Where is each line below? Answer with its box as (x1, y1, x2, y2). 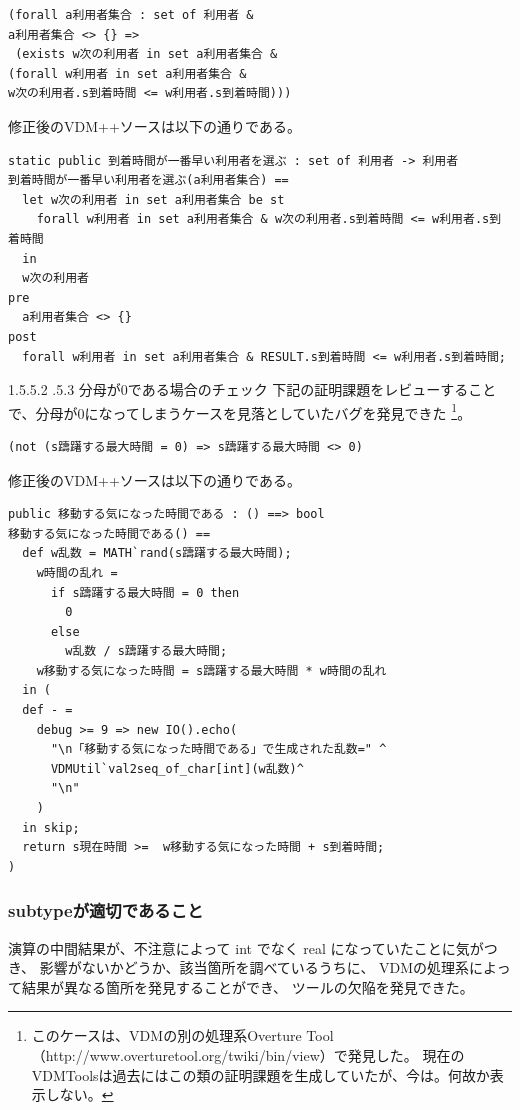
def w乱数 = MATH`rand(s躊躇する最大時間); (22, 546, 292, 561)
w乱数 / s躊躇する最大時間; (65, 644, 228, 659)
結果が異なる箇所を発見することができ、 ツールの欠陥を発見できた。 (21, 976, 474, 997)
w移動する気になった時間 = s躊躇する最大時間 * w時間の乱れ (36, 663, 387, 678)
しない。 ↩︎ (45, 1084, 114, 1105)
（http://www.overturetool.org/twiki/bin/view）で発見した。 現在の (31, 1045, 465, 1065)
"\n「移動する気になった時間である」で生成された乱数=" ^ (50, 742, 387, 757)
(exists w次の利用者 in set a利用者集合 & (15, 47, 278, 62)
